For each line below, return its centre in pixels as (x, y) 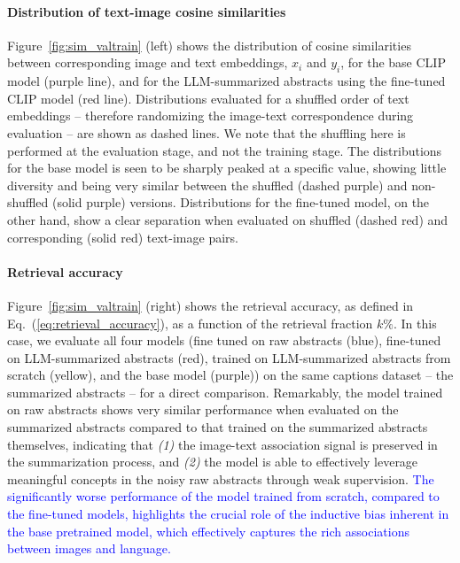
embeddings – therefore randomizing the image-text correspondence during (211, 116)
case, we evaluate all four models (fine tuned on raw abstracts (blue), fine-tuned (224, 340)
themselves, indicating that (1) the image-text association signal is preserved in (222, 444)
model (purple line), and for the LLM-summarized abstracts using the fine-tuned (226, 81)
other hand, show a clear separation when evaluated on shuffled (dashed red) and (228, 219)
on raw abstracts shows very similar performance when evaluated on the (203, 409)
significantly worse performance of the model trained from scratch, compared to (223, 496)
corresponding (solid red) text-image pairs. (123, 237)
